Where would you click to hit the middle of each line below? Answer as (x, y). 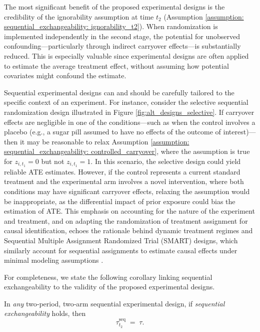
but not (53, 161)
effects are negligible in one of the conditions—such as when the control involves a (130, 122)
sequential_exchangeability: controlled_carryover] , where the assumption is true (127, 151)
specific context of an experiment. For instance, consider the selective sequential (126, 102)
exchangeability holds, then (45, 313)
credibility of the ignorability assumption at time (79, 16)
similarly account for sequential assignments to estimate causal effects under (121, 250)
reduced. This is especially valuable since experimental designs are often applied (126, 55)
